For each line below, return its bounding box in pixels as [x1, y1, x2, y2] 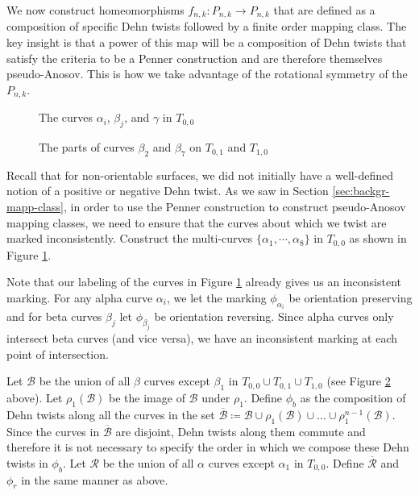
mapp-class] [6, 198, 64, 215]
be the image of [109, 389, 185, 406]
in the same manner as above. [21, 471, 168, 488]
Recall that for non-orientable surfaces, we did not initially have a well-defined [6, 166, 393, 183]
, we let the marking [166, 289, 267, 306]
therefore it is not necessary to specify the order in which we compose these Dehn [6, 439, 409, 455]
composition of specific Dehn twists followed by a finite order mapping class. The [6, 18, 407, 35]
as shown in [349, 230, 407, 247]
